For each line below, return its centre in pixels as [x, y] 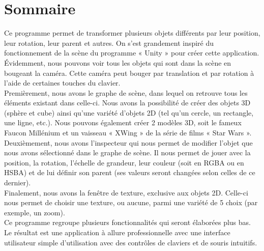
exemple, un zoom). [35, 212]
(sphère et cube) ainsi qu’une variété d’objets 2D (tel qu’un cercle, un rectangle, [129, 112]
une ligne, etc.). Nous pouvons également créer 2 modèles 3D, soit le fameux [123, 122]
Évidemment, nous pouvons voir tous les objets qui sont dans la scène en [118, 62]
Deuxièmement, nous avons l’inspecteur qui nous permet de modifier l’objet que [128, 142]
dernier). [18, 183]
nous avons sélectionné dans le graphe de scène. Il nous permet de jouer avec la [127, 152]
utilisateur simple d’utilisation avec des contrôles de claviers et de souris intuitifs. [131, 242]
